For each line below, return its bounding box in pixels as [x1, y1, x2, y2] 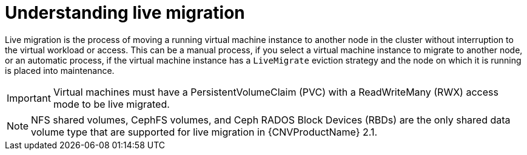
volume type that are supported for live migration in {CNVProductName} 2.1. [31, 125, 378, 138]
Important [7, 91, 51, 104]
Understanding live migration [5, 2, 245, 23]
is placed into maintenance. [5, 65, 115, 76]
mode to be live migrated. [53, 97, 170, 110]
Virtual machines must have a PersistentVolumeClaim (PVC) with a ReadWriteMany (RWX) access [53, 85, 498, 98]
